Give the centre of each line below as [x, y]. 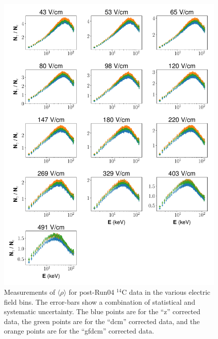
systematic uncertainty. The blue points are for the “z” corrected [102, 311]
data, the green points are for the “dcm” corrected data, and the [102, 321]
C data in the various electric [166, 292]
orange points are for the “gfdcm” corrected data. [79, 331]
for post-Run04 [91, 292]
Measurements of [30, 292]
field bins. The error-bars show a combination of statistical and [100, 301]
